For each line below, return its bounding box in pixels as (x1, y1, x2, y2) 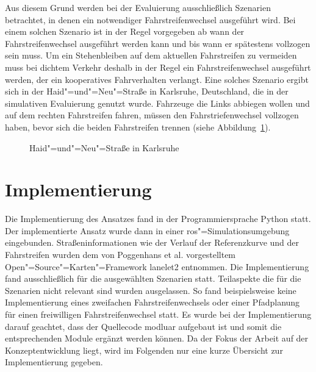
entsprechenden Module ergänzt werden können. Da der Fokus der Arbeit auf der (5, 332, 309, 345)
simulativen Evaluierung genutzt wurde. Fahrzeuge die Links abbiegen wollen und (5, 96, 310, 109)
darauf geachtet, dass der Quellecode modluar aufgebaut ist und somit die (5, 320, 282, 332)
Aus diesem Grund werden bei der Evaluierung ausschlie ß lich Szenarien (5, 1, 271, 13)
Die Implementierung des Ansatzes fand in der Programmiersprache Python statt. (5, 212, 311, 225)
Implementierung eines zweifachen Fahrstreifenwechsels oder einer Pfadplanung (5, 296, 300, 309)
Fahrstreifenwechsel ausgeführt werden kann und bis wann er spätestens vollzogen (5, 37, 311, 49)
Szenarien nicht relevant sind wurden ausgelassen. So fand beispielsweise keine (5, 284, 296, 296)
